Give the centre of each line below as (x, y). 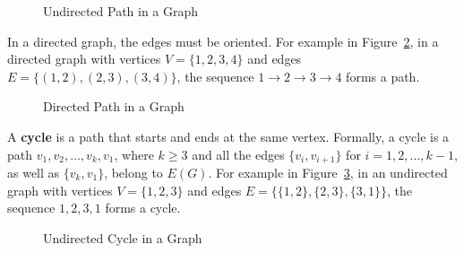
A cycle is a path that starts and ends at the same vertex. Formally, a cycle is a (228, 136)
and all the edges (238, 154)
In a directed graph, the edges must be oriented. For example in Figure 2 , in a (223, 41)
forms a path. (383, 76)
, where (134, 154)
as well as (34, 173)
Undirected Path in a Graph (121, 11)
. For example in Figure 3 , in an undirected (328, 173)
